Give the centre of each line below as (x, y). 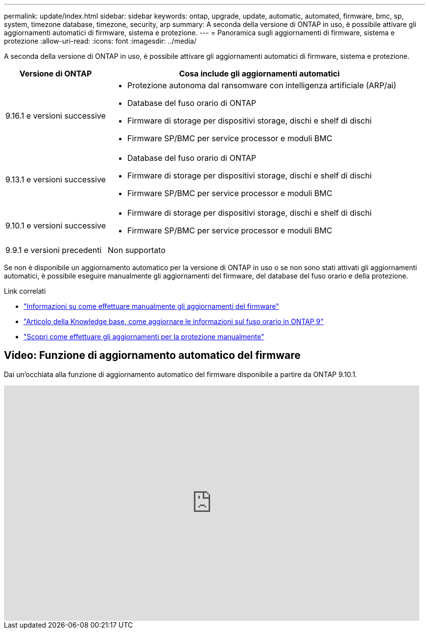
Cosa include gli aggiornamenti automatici (259, 74)
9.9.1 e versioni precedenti (54, 250)
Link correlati (25, 291)
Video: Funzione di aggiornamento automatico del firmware (152, 355)
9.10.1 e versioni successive (56, 226)
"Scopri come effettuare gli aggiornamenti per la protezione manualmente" (144, 337)
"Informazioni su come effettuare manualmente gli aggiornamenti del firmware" (151, 306)
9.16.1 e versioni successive (56, 116)
